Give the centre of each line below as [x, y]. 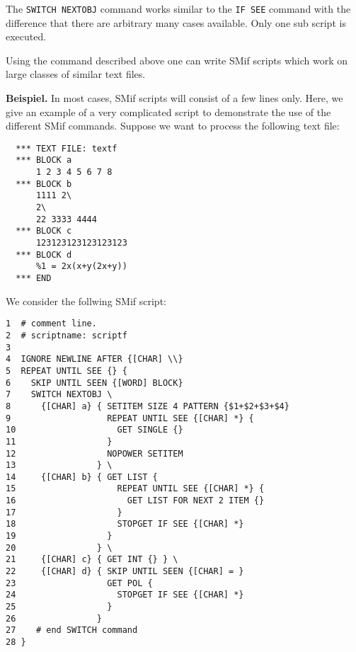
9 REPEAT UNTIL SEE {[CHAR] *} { [130, 418]
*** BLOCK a [44, 160]
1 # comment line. [51, 324]
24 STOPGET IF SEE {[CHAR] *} [125, 595]
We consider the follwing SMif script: [86, 301]
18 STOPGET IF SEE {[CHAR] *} [125, 524]
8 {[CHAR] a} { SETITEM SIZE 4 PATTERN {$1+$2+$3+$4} [148, 406]
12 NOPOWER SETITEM [94, 453]
